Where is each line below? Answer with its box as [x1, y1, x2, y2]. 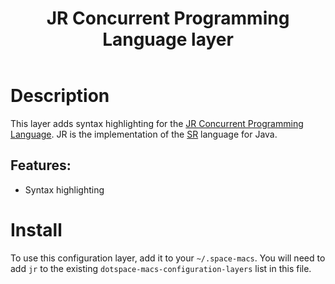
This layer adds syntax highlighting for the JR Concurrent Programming [10, 117, 304, 129]
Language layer [102, 28, 234, 51]
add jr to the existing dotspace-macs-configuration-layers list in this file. [10, 262, 312, 274]
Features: [10, 157, 72, 174]
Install [10, 218, 63, 241]
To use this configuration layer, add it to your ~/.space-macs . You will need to [10, 252, 326, 264]
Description [10, 85, 110, 107]
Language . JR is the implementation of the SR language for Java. [10, 128, 278, 140]
